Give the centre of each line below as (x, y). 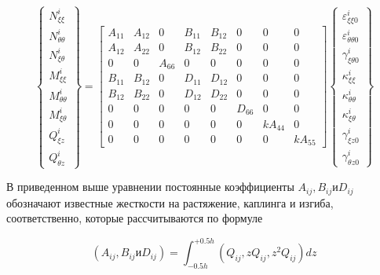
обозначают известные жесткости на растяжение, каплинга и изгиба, (170, 202)
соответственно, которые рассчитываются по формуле (135, 218)
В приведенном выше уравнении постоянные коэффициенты (150, 187)
